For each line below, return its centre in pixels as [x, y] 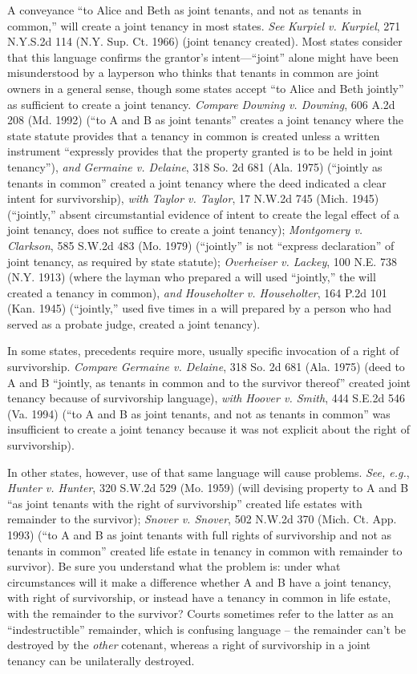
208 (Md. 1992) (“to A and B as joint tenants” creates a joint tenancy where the [205, 120]
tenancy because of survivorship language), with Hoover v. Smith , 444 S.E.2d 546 [206, 398]
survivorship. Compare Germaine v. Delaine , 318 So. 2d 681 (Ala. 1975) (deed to [206, 367]
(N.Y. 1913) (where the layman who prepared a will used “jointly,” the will [192, 277]
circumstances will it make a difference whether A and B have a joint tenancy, [199, 581]
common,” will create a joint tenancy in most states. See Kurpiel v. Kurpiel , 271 [204, 25]
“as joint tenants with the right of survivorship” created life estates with [185, 503]
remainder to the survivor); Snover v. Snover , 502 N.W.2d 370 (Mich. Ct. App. [202, 519]
